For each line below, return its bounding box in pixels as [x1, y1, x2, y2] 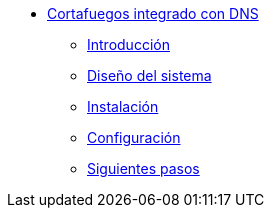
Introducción [87, 36, 170, 53]
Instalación [87, 98, 159, 115]
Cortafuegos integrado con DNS [47, 5, 259, 22]
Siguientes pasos [87, 160, 200, 177]
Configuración [87, 129, 181, 146]
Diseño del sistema [87, 67, 212, 84]
